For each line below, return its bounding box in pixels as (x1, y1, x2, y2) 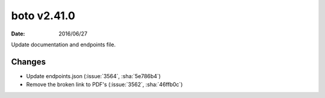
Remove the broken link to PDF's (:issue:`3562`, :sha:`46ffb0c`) (26, 81, 183, 88)
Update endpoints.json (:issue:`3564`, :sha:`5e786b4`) (26, 72, 161, 79)
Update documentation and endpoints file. (11, 41, 116, 48)
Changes (11, 57, 46, 67)
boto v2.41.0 (11, 9, 75, 22)
